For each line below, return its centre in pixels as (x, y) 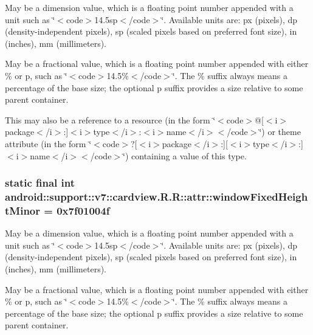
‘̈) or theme (280, 132)
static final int (40, 183)
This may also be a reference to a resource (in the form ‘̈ (110, 119)
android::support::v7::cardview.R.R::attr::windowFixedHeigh (156, 196)
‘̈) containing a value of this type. (185, 155)
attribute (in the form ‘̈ (48, 143)
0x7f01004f (83, 210)
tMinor (23, 210)
